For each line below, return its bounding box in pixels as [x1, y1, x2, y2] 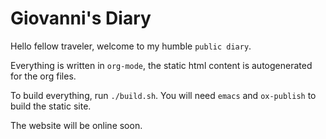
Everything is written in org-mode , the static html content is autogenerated [10, 59, 313, 71]
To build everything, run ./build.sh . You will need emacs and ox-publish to [10, 89, 317, 101]
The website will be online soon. [10, 119, 143, 131]
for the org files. [10, 70, 77, 82]
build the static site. [10, 100, 92, 112]
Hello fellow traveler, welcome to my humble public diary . [10, 40, 252, 52]
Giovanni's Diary [10, 7, 152, 30]
